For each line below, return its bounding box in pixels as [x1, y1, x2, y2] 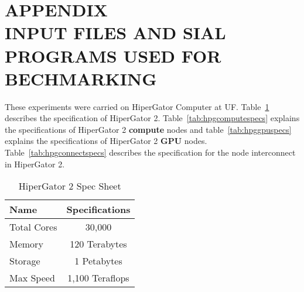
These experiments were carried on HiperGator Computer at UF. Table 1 [5, 100, 269, 112]
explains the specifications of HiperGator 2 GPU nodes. [5, 135, 207, 147]
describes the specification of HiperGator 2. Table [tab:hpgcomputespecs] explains [5, 112, 300, 124]
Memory [9, 237, 43, 251]
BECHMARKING [5, 66, 157, 90]
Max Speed [9, 271, 55, 285]
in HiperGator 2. [5, 157, 65, 170]
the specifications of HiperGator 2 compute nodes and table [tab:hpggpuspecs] [5, 123, 292, 135]
